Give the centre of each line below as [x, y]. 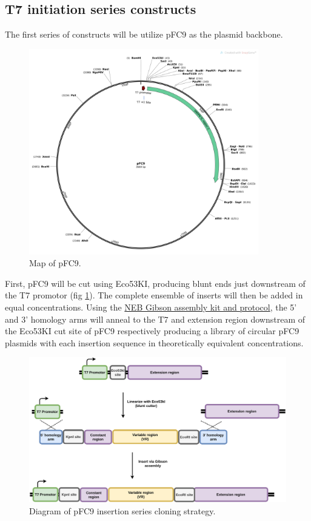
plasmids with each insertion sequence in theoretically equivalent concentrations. [154, 342]
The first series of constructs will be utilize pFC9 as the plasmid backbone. [144, 34]
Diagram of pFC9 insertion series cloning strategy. [122, 510]
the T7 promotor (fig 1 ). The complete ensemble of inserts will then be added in [154, 295]
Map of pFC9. [55, 263]
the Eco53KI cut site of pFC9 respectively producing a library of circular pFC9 [152, 331]
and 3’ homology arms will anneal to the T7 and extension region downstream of [155, 319]
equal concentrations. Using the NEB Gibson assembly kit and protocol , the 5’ [151, 307]
